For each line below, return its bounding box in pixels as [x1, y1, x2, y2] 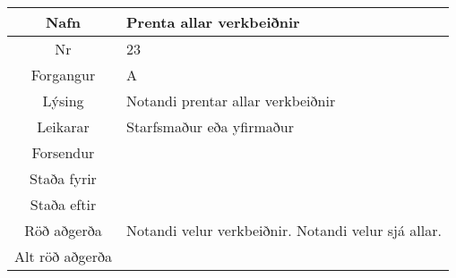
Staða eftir [30, 194, 97, 215]
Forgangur [30, 64, 96, 85]
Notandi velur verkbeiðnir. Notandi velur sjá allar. [125, 220, 442, 240]
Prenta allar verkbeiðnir [125, 12, 300, 32]
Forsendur [31, 142, 95, 163]
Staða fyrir [30, 168, 97, 189]
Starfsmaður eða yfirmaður [125, 116, 294, 137]
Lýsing [42, 90, 84, 111]
